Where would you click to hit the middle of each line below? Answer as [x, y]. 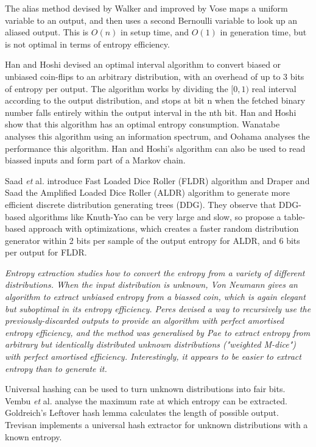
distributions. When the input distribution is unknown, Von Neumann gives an [151, 284]
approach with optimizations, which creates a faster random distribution [163, 228]
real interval [274, 88]
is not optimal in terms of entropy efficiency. [87, 44]
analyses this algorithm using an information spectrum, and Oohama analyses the [157, 136]
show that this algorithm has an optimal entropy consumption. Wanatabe [142, 124]
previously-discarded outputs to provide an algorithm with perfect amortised [145, 320]
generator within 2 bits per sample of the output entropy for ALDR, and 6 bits [153, 240]
